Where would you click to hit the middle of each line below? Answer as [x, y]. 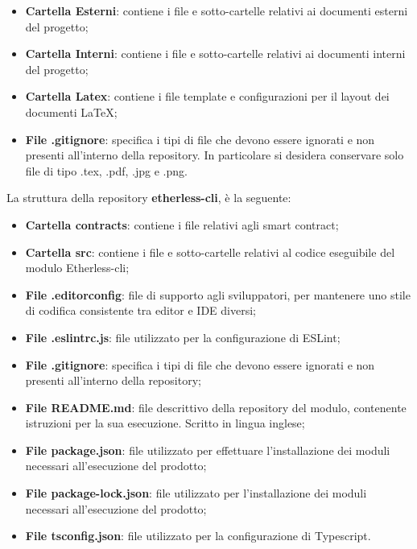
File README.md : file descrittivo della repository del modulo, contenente [216, 407]
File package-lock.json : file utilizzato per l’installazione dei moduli [196, 493]
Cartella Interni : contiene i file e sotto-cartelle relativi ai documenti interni [215, 54]
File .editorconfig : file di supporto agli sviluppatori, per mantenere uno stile [218, 294]
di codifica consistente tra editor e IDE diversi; [140, 310]
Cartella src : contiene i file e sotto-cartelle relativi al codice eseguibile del [210, 252]
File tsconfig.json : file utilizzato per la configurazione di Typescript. [198, 536]
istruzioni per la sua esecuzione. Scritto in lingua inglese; [165, 423]
